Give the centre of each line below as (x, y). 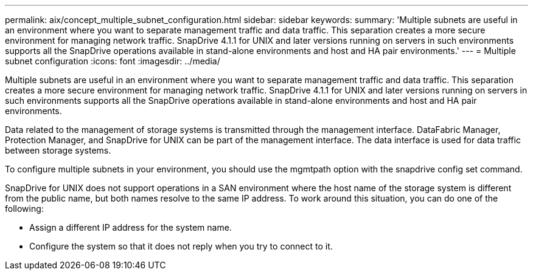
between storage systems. (58, 150)
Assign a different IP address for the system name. (131, 227)
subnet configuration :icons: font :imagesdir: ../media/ (113, 61)
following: (24, 209)
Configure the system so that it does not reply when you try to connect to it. (181, 246)
